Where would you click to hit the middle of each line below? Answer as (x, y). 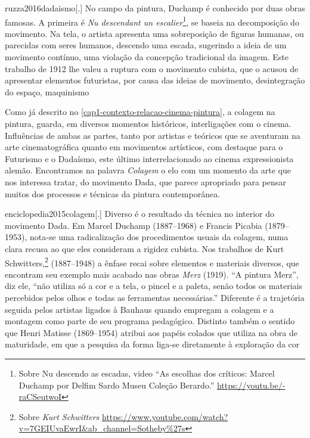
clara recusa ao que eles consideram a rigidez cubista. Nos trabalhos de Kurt (145, 248)
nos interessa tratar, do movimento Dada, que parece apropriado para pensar (145, 181)
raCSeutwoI (40, 397)
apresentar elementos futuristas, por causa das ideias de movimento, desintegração (155, 80)
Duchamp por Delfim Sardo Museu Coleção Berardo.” (117, 385)
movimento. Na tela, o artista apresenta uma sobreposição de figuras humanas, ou (154, 33)
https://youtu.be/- (251, 385)
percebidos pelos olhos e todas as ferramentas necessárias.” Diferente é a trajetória (155, 297)
